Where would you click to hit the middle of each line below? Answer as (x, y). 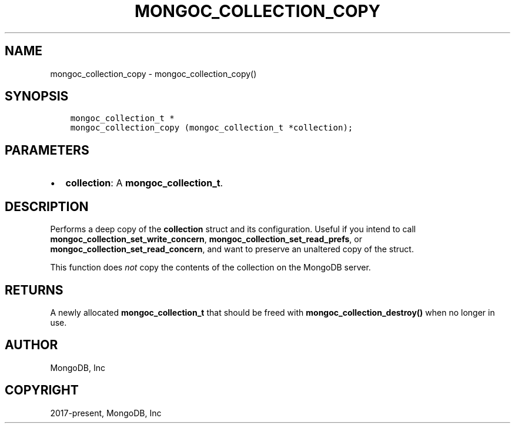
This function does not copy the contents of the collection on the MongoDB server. (210, 267)
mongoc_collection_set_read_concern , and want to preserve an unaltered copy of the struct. (232, 249)
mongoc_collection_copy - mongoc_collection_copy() (153, 73)
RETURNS (34, 290)
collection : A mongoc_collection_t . (144, 183)
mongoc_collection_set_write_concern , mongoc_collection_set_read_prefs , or (206, 239)
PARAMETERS (47, 150)
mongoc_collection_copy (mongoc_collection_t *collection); (212, 128)
